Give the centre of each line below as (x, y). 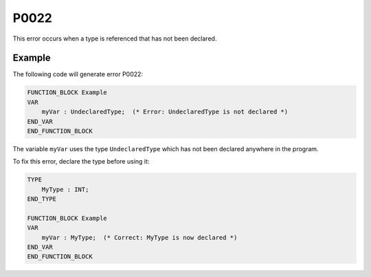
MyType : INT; (65, 189)
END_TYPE (42, 199)
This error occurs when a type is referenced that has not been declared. (115, 38)
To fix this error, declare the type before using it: (81, 162)
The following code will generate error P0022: (78, 74)
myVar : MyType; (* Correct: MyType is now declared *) (139, 237)
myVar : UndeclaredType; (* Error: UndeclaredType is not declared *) (165, 112)
